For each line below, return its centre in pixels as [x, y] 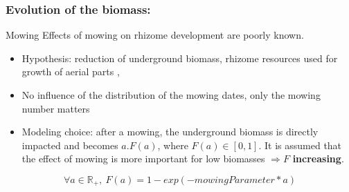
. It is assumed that [300, 145]
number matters [56, 108]
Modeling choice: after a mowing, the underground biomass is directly [170, 132]
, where [173, 145]
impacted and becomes [70, 145]
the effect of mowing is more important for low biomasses [143, 159]
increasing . [318, 159]
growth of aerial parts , [71, 71]
